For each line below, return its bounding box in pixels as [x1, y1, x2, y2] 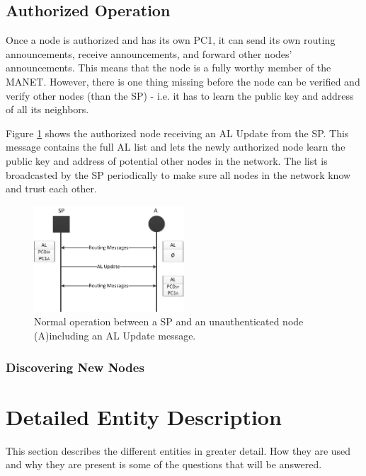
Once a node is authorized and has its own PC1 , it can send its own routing [6, 33, 336, 47]
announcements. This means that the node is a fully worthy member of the [6, 60, 331, 75]
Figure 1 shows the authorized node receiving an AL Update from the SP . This [6, 125, 349, 140]
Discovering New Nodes [6, 358, 144, 376]
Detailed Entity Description [6, 402, 282, 431]
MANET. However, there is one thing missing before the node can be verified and [6, 74, 360, 88]
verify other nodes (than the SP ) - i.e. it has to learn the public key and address [6, 88, 354, 103]
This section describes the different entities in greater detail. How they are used [6, 443, 351, 458]
